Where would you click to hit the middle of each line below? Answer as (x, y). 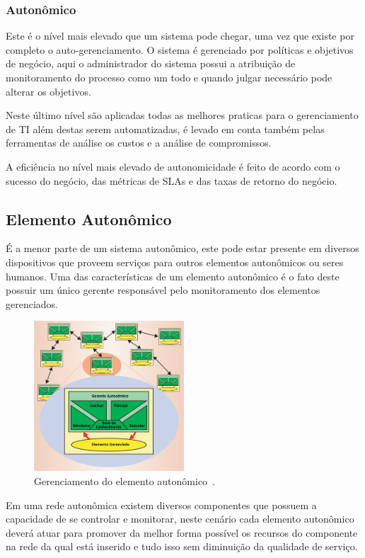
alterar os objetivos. (48, 91)
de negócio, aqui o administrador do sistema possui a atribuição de (151, 63)
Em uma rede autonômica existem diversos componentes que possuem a (161, 505)
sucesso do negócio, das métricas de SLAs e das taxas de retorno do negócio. (172, 180)
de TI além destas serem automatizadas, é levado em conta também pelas (165, 129)
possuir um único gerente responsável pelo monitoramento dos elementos (163, 290)
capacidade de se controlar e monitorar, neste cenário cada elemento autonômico (180, 519)
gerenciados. (32, 303)
